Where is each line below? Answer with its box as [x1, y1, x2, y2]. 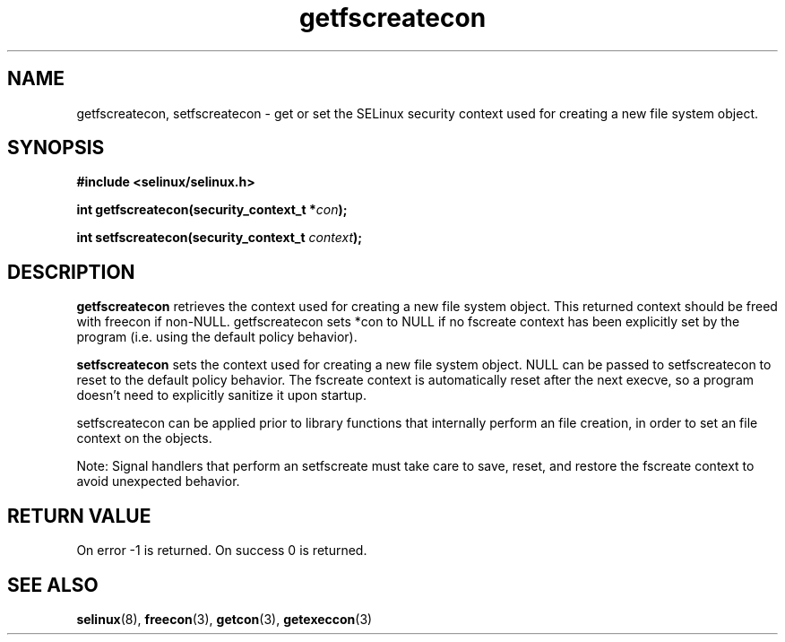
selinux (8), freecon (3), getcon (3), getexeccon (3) [76, 611, 373, 627]
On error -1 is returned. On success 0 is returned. [76, 542, 367, 559]
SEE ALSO [7, 573, 99, 596]
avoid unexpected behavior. [76, 473, 240, 490]
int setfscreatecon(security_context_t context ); [76, 230, 363, 246]
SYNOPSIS [7, 136, 105, 160]
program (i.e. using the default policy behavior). [76, 329, 358, 345]
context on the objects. [76, 430, 212, 447]
